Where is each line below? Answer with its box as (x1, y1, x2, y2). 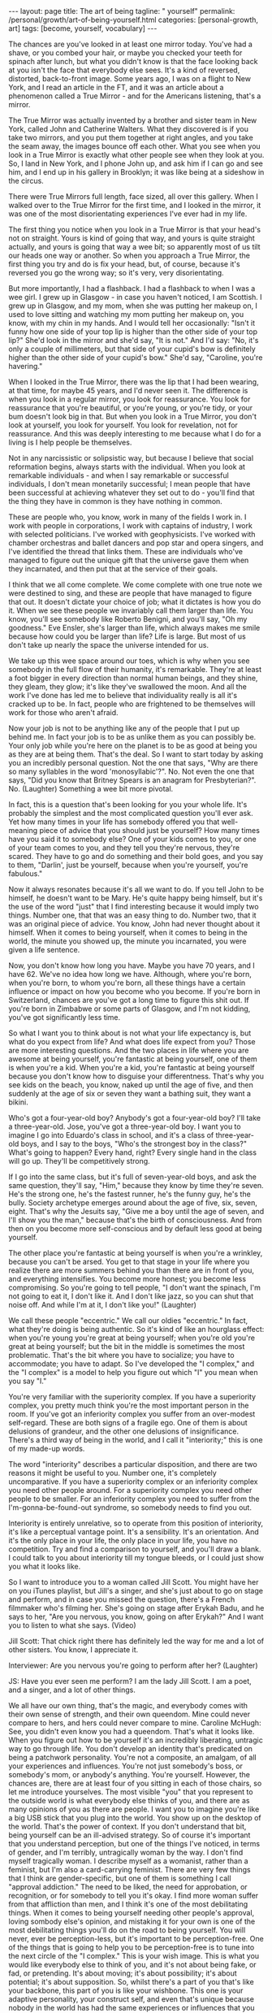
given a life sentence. (8, 945, 80, 954)
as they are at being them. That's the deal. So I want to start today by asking (8, 749, 264, 759)
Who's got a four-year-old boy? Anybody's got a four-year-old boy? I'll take (8, 1113, 261, 1122)
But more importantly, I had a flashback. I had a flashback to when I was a (8, 284, 256, 293)
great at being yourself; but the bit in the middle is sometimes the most (8, 1342, 245, 1351)
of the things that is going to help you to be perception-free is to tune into (8, 1942, 255, 1952)
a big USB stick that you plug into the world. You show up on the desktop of (8, 1813, 261, 1822)
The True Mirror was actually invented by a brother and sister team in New (8, 115, 257, 125)
